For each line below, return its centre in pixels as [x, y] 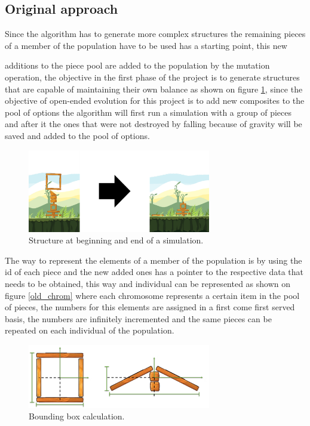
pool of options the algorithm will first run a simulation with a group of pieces [148, 112]
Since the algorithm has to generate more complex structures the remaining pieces [155, 34]
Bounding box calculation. [77, 416]
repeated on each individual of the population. [90, 330]
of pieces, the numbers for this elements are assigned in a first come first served [150, 307]
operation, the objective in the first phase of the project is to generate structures [152, 77]
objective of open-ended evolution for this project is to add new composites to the [155, 101]
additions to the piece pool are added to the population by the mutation [137, 65]
